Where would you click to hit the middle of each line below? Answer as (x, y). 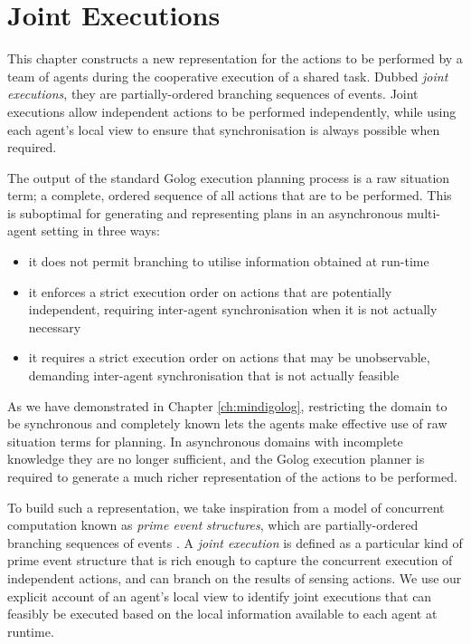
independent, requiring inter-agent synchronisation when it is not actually (233, 309)
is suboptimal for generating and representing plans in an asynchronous (205, 212)
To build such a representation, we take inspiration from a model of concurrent (226, 507)
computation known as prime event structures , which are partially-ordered (213, 525)
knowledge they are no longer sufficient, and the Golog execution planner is (216, 459)
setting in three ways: (100, 231)
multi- (424, 212)
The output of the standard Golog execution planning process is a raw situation (229, 177)
